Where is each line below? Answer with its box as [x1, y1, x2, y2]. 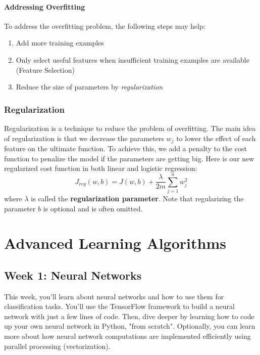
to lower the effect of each [176, 132, 256, 143]
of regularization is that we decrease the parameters [4, 132, 164, 143]
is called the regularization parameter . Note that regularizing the [31, 193, 244, 203]
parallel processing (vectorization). [4, 340, 111, 351]
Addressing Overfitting [4, 1, 85, 12]
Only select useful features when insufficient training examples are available [16, 54, 249, 65]
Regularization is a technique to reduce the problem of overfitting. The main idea [4, 122, 256, 133]
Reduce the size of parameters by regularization [16, 81, 163, 92]
